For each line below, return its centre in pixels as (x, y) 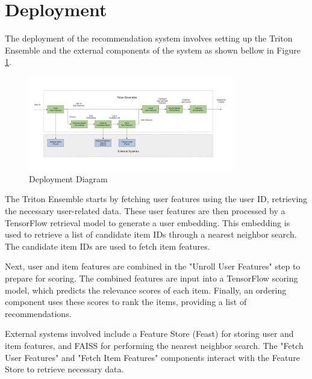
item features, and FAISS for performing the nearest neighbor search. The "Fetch (154, 345)
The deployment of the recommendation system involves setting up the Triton (149, 38)
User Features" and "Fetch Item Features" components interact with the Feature (152, 357)
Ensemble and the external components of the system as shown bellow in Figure (153, 50)
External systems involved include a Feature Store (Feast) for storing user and (149, 334)
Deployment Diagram (68, 178)
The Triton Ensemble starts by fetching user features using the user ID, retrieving (156, 199)
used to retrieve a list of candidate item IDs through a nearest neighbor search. (151, 234)
